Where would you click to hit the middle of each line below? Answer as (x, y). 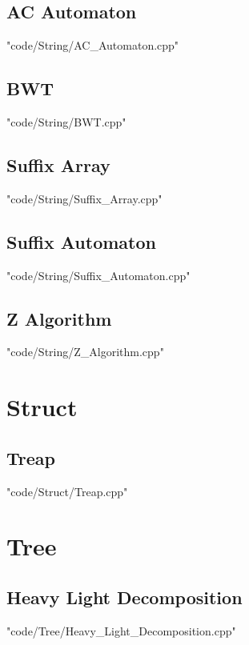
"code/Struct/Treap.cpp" (67, 491)
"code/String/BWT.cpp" (66, 122)
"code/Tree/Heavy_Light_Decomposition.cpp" (121, 630)
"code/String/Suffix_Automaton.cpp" (98, 275)
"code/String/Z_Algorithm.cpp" (85, 352)
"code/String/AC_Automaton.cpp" (93, 45)
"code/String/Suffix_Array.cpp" (84, 198)
